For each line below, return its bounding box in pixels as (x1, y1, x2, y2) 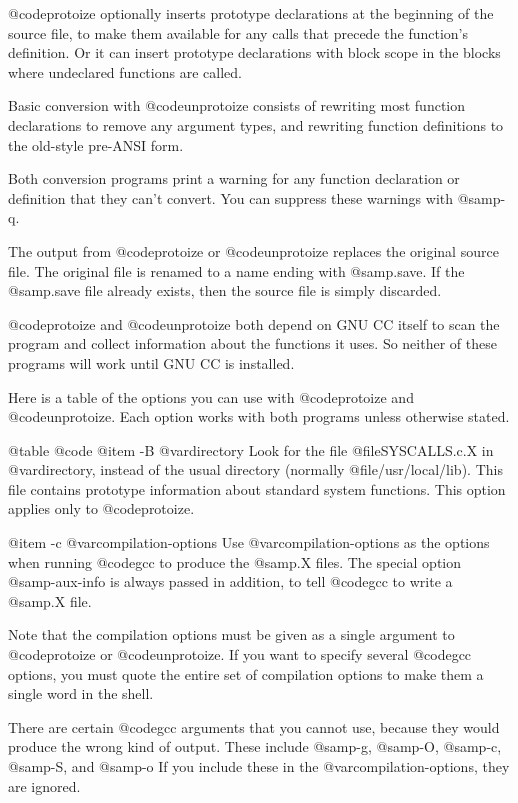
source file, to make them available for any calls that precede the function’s (8, 22, 468, 43)
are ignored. (8, 775, 81, 796)
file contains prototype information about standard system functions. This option (8, 478, 506, 499)
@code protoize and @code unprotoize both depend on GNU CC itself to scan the (8, 313, 500, 334)
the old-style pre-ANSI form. (8, 134, 184, 155)
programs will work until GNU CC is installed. (8, 352, 295, 373)
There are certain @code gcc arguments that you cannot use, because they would (8, 716, 500, 737)
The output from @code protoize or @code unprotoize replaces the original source (8, 240, 499, 261)
